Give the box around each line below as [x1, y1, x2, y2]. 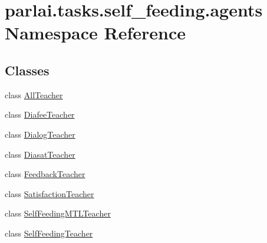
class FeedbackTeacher [5, 168, 85, 180]
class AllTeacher [5, 88, 63, 101]
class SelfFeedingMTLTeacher [5, 207, 111, 219]
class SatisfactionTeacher [5, 187, 94, 199]
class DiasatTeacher [5, 148, 75, 160]
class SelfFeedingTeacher [5, 227, 93, 239]
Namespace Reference [5, 21, 186, 45]
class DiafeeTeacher [5, 108, 75, 121]
